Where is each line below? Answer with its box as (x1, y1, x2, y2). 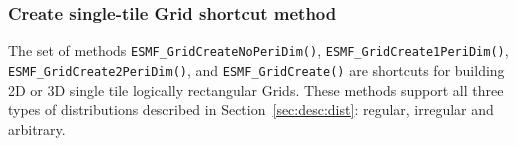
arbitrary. (8, 118, 66, 139)
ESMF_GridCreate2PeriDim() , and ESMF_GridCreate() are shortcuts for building (8, 59, 505, 80)
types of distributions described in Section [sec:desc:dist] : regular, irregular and (8, 99, 494, 120)
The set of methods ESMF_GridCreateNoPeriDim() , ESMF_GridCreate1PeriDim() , (8, 40, 509, 61)
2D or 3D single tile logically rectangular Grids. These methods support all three (8, 79, 504, 100)
